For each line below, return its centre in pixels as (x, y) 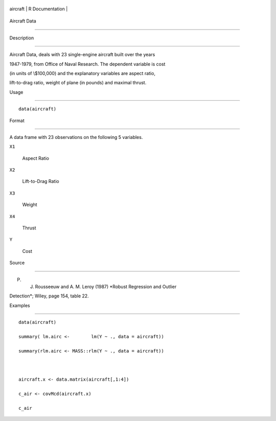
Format (17, 121)
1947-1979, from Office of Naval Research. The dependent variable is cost (87, 64)
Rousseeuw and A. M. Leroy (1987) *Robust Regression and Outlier (106, 287)
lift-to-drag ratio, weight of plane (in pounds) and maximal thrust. (78, 83)
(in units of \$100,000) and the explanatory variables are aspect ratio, (83, 73)
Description (22, 38)
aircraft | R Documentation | (39, 9)
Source (17, 263)
